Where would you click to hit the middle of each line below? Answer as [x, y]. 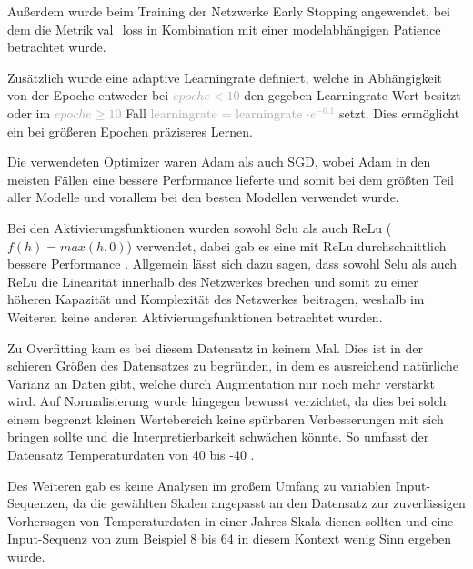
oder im [29, 112]
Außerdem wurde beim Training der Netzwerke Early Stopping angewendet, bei [229, 11]
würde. [26, 557]
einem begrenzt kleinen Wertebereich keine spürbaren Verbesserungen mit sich [226, 418]
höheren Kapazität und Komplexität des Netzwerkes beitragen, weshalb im [216, 299]
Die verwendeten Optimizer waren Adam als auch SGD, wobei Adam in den [219, 162]
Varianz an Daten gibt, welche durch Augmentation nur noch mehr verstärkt [221, 383]
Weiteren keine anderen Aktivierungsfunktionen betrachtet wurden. [195, 316]
